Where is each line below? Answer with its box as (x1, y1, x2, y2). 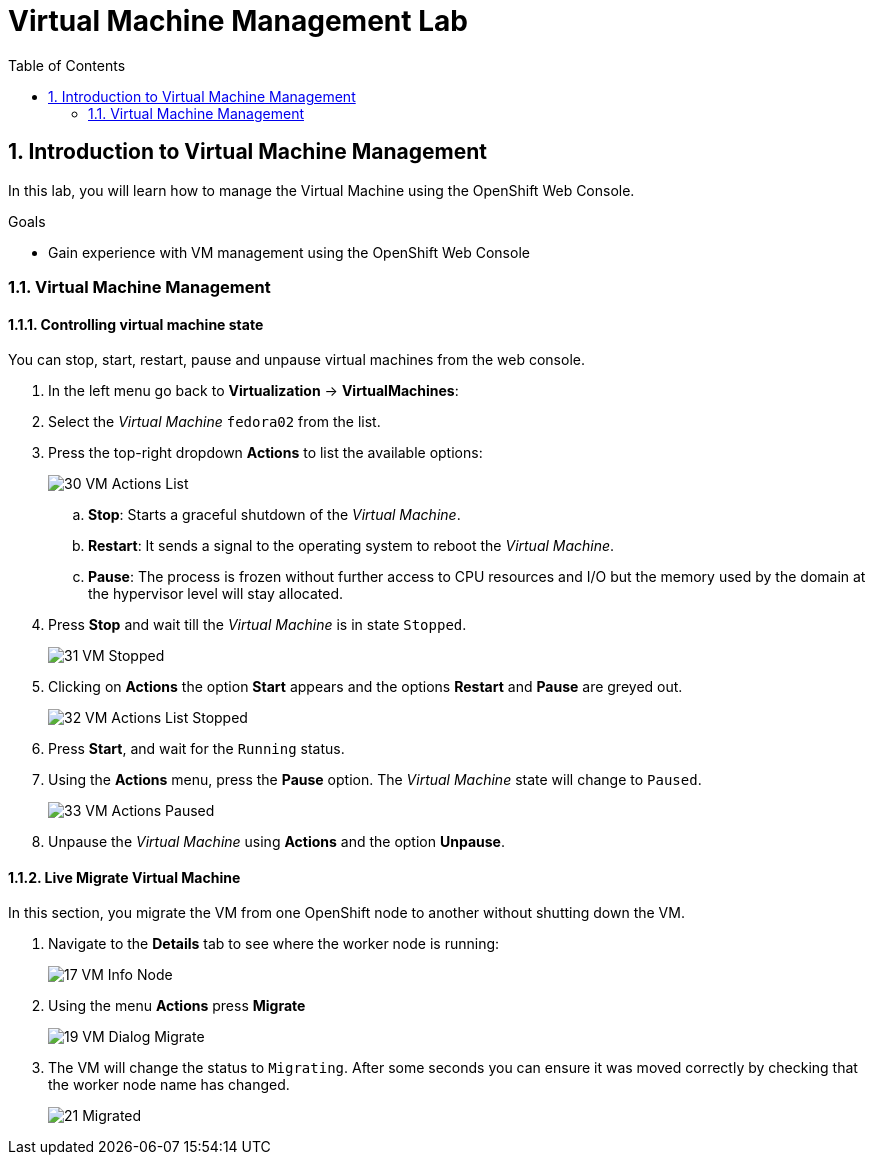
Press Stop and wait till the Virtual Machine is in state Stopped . (48, 616, 467, 634)
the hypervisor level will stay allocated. (88, 585, 344, 603)
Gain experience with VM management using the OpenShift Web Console (48, 243, 530, 261)
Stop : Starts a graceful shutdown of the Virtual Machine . (88, 506, 461, 524)
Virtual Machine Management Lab (8, 4, 468, 38)
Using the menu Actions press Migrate (48, 997, 306, 1015)
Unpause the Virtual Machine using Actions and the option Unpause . (48, 833, 505, 851)
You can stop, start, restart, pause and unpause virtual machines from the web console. (8, 351, 585, 369)
